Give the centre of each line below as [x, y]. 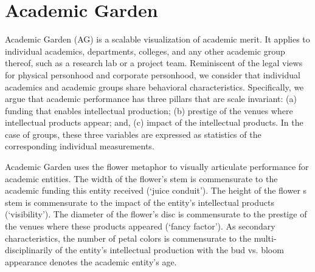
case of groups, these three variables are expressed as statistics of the [133, 134]
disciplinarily [29, 250]
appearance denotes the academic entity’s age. [91, 261]
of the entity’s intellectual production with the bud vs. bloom [169, 250]
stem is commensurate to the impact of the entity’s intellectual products [140, 202]
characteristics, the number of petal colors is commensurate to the [128, 238]
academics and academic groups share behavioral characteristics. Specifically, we [154, 87]
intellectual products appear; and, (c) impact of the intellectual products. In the [154, 122]
